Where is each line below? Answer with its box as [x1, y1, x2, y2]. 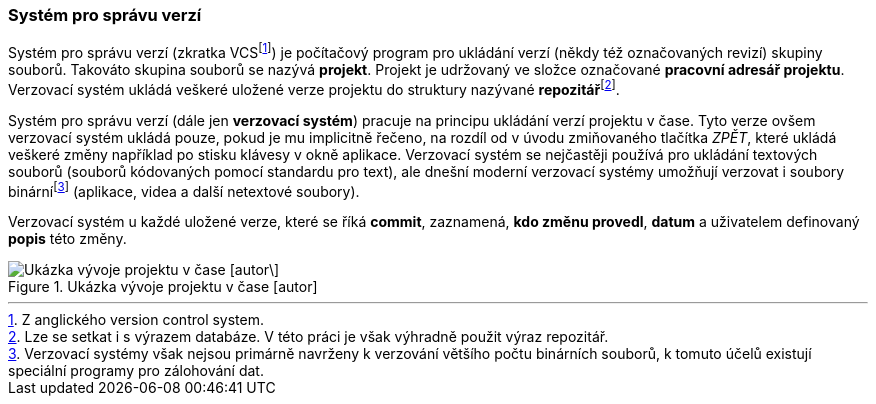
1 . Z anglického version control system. [8, 311, 265, 329]
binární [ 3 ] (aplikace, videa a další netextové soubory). [8, 179, 360, 200]
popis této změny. [8, 230, 127, 248]
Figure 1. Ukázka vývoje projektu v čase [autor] [8, 278, 318, 296]
